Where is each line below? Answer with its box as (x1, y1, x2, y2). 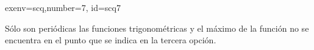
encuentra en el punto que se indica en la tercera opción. (5, 34, 216, 46)
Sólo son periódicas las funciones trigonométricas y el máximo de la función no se (5, 21, 309, 34)
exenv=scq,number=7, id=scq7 (5, 1, 121, 13)
